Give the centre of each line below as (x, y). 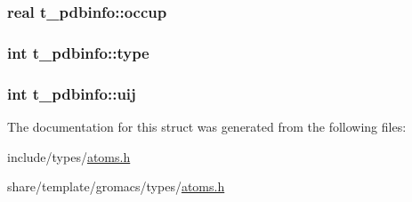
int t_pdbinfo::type (78, 52)
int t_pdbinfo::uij (72, 93)
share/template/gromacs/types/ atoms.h (116, 186)
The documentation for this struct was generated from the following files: (207, 126)
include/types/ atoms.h (69, 156)
